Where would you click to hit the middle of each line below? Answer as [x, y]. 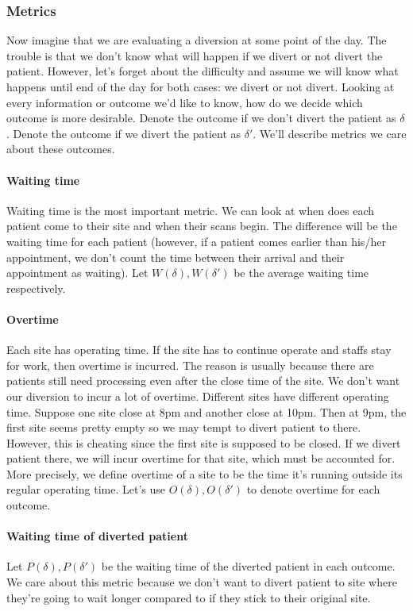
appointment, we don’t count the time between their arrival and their [176, 257]
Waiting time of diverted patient [97, 536]
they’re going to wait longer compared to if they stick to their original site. [189, 597]
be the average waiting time [301, 273]
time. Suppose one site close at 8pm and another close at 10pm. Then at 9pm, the [206, 411]
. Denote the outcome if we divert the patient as [124, 133]
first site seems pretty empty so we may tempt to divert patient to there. [184, 427]
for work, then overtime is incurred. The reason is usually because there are [190, 365]
